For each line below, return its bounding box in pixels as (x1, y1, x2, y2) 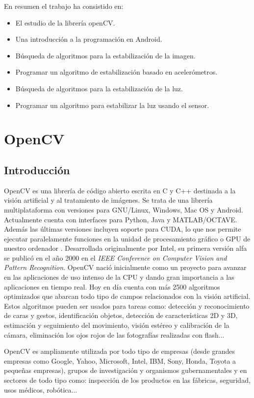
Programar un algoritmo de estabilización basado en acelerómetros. (15, 67, 218, 77)
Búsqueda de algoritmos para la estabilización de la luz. (15, 83, 183, 93)
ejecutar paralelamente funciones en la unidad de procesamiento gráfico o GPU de (4, 233, 251, 243)
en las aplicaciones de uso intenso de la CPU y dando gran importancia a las (4, 272, 234, 282)
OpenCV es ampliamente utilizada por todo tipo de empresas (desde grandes (4, 346, 235, 356)
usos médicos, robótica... (4, 384, 77, 395)
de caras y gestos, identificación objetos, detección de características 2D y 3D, (4, 310, 238, 320)
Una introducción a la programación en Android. (15, 34, 162, 44)
